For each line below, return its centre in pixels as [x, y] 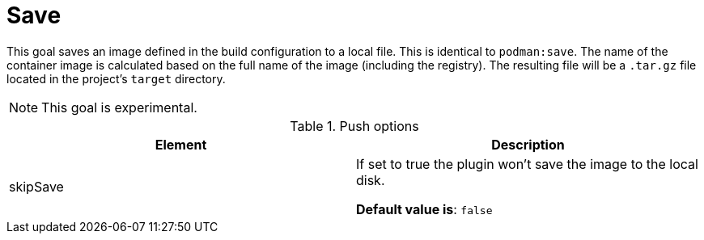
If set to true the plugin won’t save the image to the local [527, 164]
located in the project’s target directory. [116, 78]
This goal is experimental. [119, 107]
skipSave [36, 186]
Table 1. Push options [354, 126]
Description [528, 144]
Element [181, 144]
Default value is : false [424, 209]
